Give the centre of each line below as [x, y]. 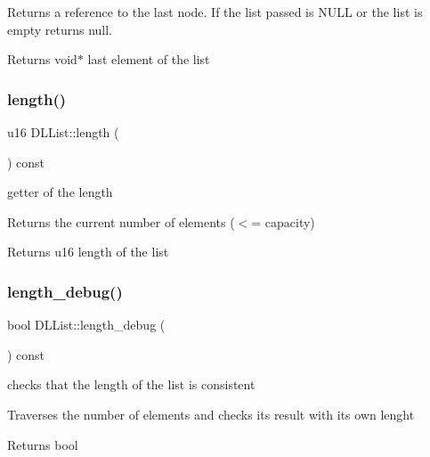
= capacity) [283, 221]
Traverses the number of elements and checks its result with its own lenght [211, 414]
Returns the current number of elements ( [121, 221]
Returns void [42, 59]
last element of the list [149, 59]
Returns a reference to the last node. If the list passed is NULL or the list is [215, 12]
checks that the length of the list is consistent [131, 384]
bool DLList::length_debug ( [86, 325]
